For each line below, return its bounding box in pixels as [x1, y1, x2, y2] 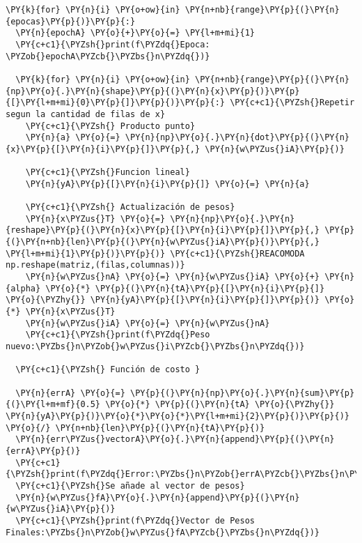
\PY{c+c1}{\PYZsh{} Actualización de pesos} [25, 202, 235, 213]
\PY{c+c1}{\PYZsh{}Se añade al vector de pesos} [15, 480, 245, 491]
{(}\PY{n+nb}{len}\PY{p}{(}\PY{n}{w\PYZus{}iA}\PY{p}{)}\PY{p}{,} [6, 237, 320, 247]
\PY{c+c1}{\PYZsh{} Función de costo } [15, 365, 200, 375]
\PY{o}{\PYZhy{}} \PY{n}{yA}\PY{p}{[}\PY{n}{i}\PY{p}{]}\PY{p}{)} [6, 295, 320, 305]
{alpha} [6, 283, 41, 293]
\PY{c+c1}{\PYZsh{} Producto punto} [25, 121, 196, 131]
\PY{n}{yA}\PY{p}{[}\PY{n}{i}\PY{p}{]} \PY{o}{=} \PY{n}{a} [25, 178, 310, 189]
